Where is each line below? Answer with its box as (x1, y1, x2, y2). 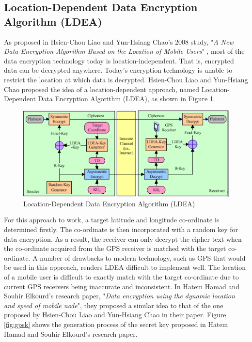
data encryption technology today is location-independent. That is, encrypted (4, 55, 234, 65)
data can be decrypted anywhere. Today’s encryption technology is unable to (4, 65, 233, 75)
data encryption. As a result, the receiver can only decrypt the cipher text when (4, 233, 242, 244)
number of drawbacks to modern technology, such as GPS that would (40, 252, 246, 263)
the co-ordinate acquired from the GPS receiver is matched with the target (4, 243, 226, 253)
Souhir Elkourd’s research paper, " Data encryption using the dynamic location (4, 291, 235, 301)
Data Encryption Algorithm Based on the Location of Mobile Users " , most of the (4, 46, 245, 56)
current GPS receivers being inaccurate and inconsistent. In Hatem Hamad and (4, 281, 240, 291)
